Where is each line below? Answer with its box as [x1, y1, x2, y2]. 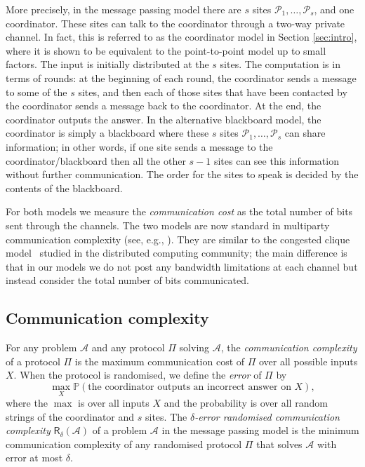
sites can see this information [213, 153, 339, 168]
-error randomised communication [194, 409, 340, 424]
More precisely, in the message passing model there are [6, 2, 241, 16]
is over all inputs [78, 395, 150, 410]
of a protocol [6, 353, 60, 368]
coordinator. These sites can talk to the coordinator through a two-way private [6, 15, 345, 30]
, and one [314, 2, 354, 16]
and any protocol [91, 340, 165, 355]
